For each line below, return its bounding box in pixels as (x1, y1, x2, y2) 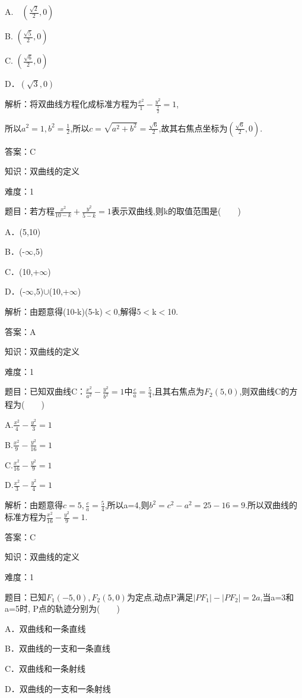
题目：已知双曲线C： (5, 385, 86, 397)
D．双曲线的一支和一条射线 (5, 682, 111, 694)
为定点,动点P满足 (126, 590, 193, 603)
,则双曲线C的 (239, 385, 290, 397)
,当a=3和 (260, 590, 294, 603)
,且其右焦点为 (152, 385, 205, 397)
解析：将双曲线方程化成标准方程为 (5, 98, 138, 109)
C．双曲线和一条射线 (5, 662, 86, 674)
